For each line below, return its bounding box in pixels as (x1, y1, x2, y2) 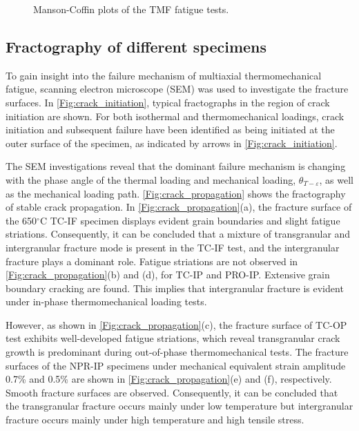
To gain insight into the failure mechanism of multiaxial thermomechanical (6, 68, 322, 82)
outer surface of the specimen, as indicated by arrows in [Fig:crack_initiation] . (6, 135, 338, 150)
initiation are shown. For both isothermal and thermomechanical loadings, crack (6, 108, 345, 123)
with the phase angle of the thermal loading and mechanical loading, (6, 172, 296, 186)
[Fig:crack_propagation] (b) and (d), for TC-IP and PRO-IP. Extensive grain (6, 267, 330, 282)
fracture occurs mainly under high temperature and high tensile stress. (6, 412, 304, 427)
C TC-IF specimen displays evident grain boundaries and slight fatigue (39, 213, 340, 227)
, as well (319, 172, 353, 186)
